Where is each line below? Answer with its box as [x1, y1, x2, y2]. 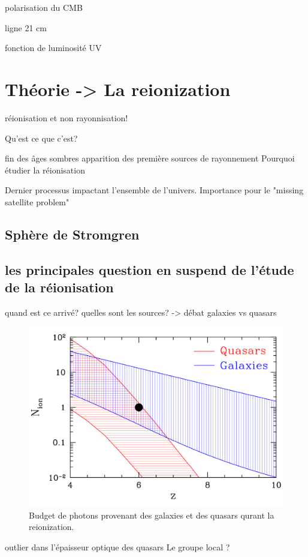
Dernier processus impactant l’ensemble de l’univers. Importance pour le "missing [5, 184, 304, 196]
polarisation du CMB [5, 1, 83, 13]
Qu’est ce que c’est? [5, 131, 78, 144]
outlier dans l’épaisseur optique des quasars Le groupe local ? [5, 541, 230, 553]
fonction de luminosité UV [5, 41, 102, 54]
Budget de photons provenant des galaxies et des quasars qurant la [29, 508, 274, 521]
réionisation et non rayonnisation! [5, 111, 128, 124]
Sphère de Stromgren [5, 224, 140, 243]
